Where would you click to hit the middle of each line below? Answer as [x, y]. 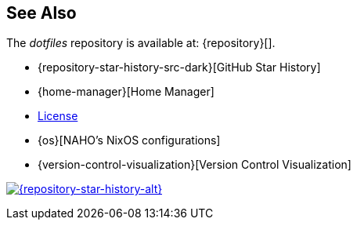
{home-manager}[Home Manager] [126, 92]
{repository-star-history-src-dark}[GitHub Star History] [179, 67]
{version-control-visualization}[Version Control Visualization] [195, 165]
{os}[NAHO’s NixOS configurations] [129, 140]
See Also [41, 13]
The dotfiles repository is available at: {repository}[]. [141, 43]
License [58, 116]
